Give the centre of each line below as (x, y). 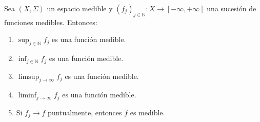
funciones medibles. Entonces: (51, 22)
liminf (27, 96)
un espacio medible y (80, 8)
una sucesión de (232, 8)
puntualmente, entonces (85, 112)
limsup (29, 77)
